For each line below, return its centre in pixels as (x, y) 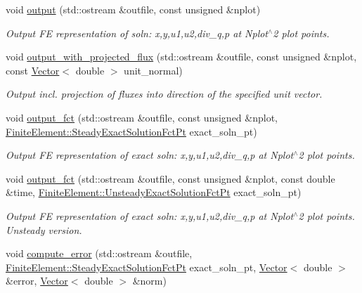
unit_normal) (153, 70)
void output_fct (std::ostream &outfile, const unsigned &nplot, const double (170, 178)
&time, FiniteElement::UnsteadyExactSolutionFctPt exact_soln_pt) (154, 192)
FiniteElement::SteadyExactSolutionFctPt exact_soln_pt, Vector (147, 267)
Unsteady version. (44, 229)
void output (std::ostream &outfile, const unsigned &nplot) (133, 9)
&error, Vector (37, 281)
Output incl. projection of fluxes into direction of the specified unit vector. (164, 94)
